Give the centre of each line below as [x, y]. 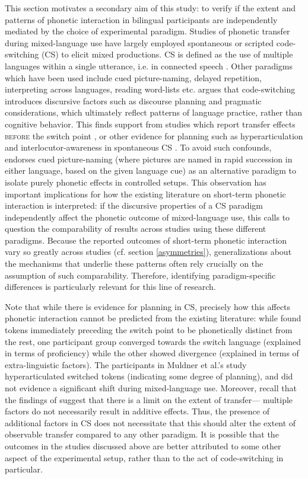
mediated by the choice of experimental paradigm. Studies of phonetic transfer [147, 31]
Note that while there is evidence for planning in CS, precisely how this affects [148, 306]
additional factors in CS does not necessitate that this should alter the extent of [150, 422]
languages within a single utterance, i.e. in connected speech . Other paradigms [149, 66]
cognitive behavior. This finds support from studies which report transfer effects [150, 124]
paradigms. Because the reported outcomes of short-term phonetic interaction [146, 240]
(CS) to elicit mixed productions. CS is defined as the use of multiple [167, 54]
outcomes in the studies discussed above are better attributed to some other [143, 446]
